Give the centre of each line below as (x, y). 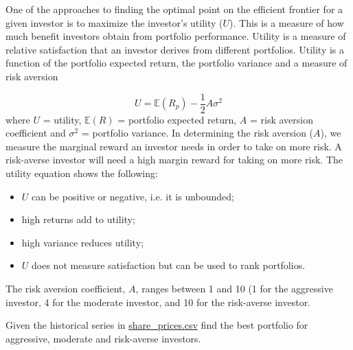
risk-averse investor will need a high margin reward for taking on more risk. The (174, 160)
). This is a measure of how (287, 22)
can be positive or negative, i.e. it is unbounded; (133, 196)
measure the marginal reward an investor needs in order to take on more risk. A (174, 146)
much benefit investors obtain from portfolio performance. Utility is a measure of (176, 36)
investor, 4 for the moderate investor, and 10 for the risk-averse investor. (158, 302)
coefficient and (36, 133)
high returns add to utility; (78, 219)
